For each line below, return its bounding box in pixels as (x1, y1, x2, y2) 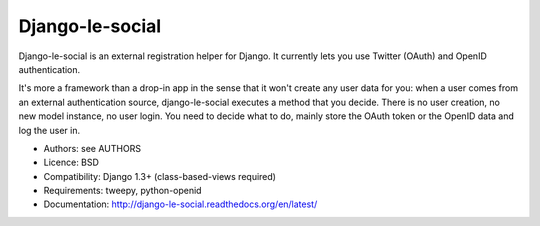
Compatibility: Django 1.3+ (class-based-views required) (43, 170, 277, 182)
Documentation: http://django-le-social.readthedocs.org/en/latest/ (43, 198, 318, 210)
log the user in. (18, 124, 80, 136)
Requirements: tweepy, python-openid (43, 185, 202, 197)
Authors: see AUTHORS (43, 142, 142, 154)
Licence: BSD (43, 156, 100, 169)
